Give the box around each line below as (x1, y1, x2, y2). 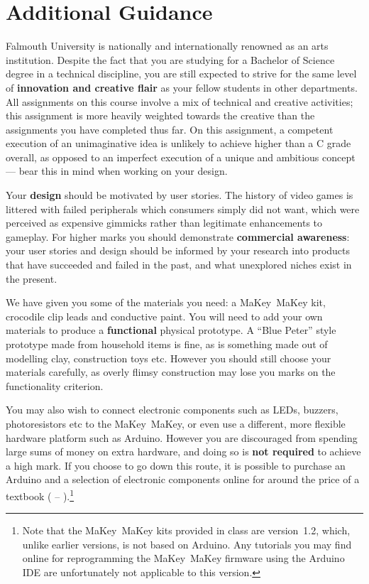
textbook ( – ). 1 (6, 486, 75, 503)
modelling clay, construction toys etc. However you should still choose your (6, 350, 331, 365)
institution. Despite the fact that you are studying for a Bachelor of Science (6, 52, 335, 67)
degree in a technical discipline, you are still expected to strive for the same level (6, 66, 357, 81)
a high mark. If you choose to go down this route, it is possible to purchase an (6, 458, 346, 472)
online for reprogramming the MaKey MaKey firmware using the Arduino (22, 551, 345, 566)
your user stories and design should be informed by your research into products (6, 243, 351, 258)
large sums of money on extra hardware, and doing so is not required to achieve (6, 444, 361, 459)
